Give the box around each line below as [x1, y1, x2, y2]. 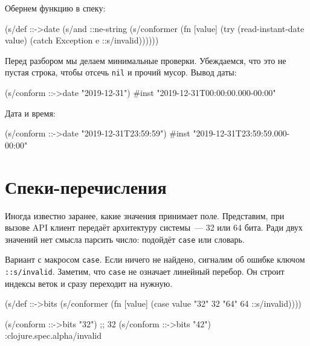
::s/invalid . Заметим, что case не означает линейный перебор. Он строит [5, 265, 285, 278]
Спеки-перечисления [5, 174, 167, 199]
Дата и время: [5, 106, 56, 119]
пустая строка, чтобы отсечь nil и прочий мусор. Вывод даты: [5, 66, 237, 78]
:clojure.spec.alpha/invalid [5, 329, 102, 342]
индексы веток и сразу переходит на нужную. [5, 277, 173, 289]
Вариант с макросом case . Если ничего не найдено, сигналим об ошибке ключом [5, 253, 305, 266]
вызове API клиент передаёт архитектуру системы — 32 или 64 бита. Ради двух [5, 221, 303, 234]
